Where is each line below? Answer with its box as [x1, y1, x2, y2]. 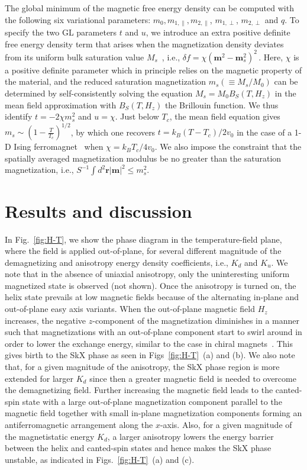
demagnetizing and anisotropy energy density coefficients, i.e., [5, 256, 228, 268]
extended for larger [5, 372, 74, 384]
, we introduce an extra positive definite [146, 26, 290, 38]
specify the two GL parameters [5, 26, 117, 38]
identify [5, 110, 33, 123]
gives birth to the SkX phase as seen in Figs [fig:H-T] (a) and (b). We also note [5, 349, 295, 361]
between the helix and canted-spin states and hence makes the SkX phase [5, 442, 272, 454]
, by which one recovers [70, 125, 156, 138]
